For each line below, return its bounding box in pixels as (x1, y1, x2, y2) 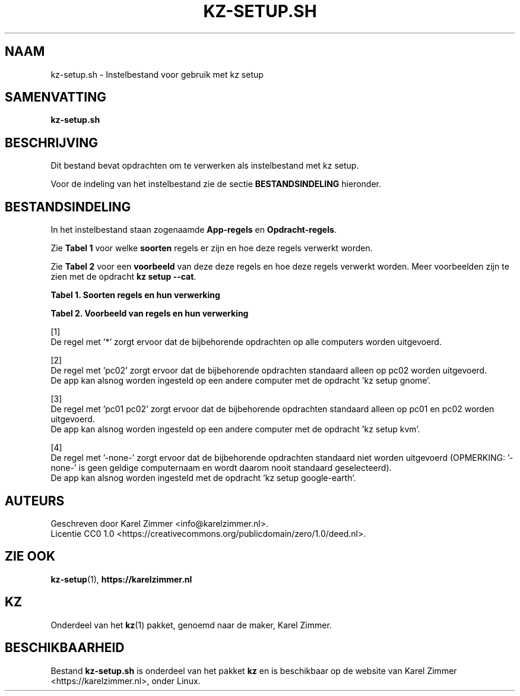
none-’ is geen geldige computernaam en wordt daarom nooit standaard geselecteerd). (50, 463, 392, 473)
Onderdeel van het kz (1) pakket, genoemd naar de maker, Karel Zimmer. (50, 619, 332, 630)
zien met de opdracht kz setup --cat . (50, 271, 196, 282)
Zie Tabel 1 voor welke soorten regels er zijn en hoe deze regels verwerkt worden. (50, 243, 373, 254)
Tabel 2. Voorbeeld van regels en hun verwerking (50, 308, 249, 319)
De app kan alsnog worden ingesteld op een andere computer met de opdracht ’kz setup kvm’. (50, 424, 420, 435)
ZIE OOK (5, 549, 56, 564)
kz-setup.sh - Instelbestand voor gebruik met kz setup (50, 69, 264, 80)
